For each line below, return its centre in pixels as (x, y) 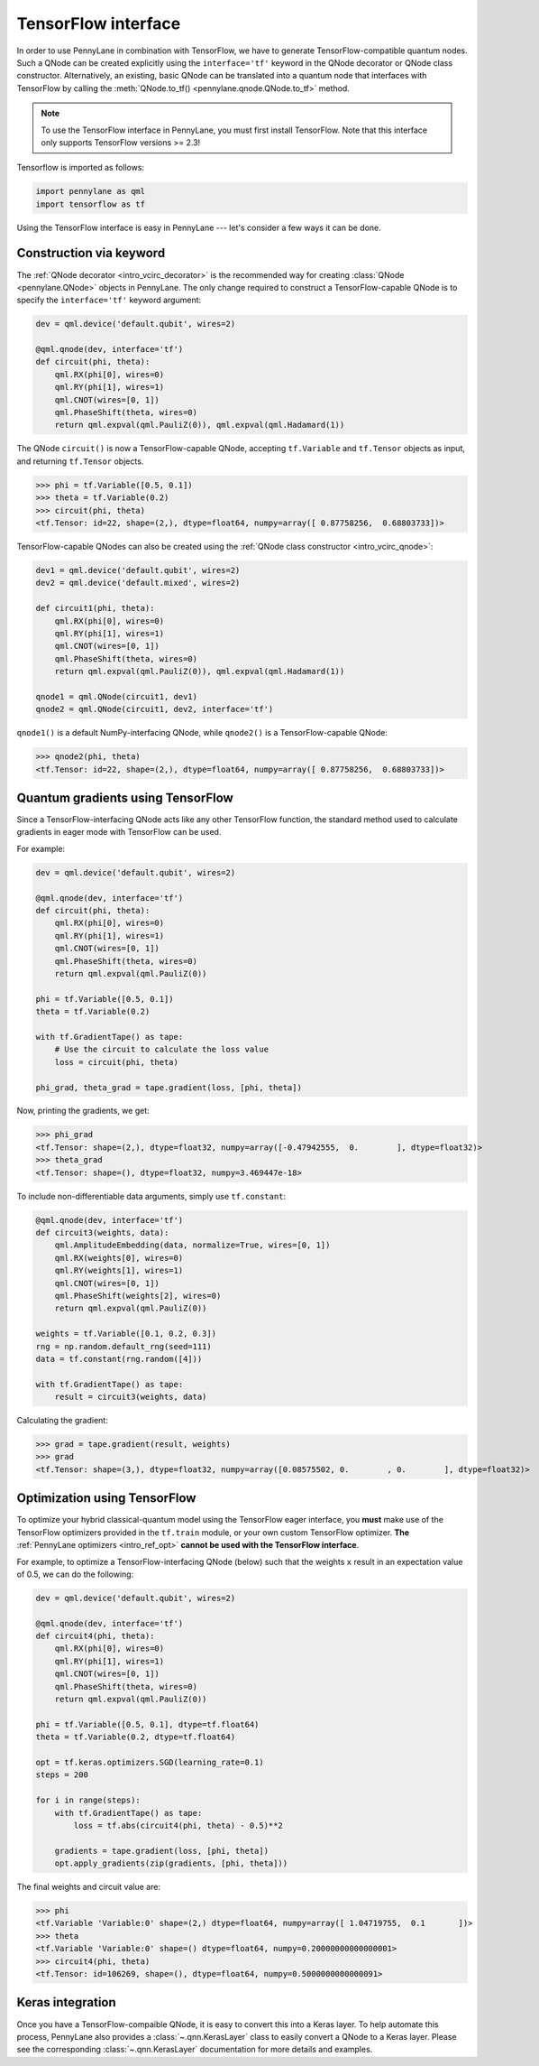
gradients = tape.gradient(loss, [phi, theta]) (162, 1851)
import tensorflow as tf (91, 204)
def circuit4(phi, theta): (95, 1636)
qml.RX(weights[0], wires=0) (119, 1258)
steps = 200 (62, 1775)
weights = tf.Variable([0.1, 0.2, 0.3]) (126, 1334)
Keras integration (66, 2002)
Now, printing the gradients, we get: (83, 1111)
